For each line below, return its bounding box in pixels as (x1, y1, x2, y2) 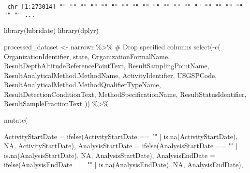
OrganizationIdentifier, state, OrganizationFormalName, (4, 51, 170, 61)
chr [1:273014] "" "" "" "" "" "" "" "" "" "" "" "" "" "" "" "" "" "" (7, 3, 243, 10)
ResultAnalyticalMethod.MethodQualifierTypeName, (4, 79, 161, 90)
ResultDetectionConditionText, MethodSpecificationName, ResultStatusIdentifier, (4, 89, 247, 99)
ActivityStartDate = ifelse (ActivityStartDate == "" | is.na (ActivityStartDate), (4, 131, 238, 141)
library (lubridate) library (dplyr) (4, 25, 99, 35)
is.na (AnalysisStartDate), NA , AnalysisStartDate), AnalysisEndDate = (4, 150, 215, 160)
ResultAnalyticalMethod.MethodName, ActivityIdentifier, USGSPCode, (4, 70, 217, 80)
